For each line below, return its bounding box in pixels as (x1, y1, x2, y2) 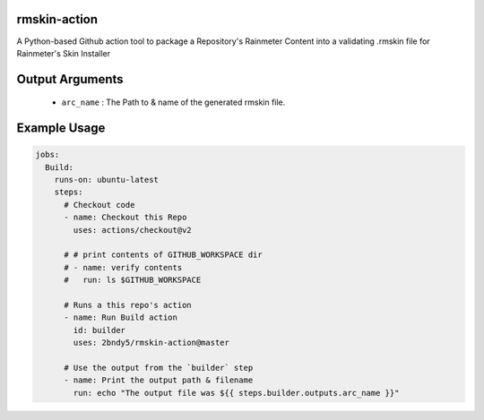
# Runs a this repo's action (64, 300, 192, 310)
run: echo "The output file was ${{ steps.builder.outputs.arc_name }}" (73, 388, 400, 398)
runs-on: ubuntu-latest (54, 175, 159, 185)
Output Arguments (16, 72, 125, 87)
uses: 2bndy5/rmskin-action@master (73, 338, 230, 348)
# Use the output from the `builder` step (64, 363, 254, 373)
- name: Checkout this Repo (64, 212, 187, 223)
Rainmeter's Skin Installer (16, 47, 111, 58)
